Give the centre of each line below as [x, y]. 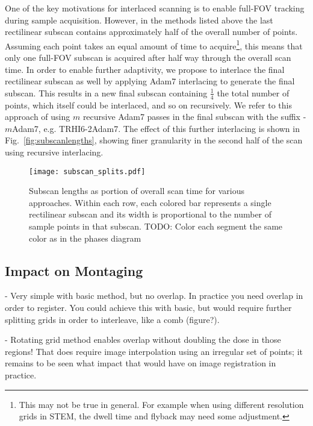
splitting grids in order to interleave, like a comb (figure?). [112, 319]
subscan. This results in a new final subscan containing [106, 92]
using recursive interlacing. [54, 152]
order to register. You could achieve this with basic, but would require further [148, 308]
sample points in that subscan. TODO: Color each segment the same [156, 226]
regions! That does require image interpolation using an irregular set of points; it [154, 351]
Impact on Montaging [74, 270]
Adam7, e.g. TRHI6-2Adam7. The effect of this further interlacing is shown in [156, 128]
